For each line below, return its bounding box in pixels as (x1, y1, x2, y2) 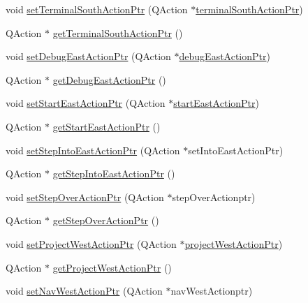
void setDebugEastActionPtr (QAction (6, 49, 171, 64)
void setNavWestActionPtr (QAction (6, 283, 163, 298)
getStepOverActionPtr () (52, 213, 159, 228)
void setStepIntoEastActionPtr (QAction (6, 142, 180, 157)
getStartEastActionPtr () (52, 119, 161, 133)
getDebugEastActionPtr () (52, 72, 166, 87)
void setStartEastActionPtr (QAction (6, 96, 166, 110)
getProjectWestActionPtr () (52, 260, 172, 274)
